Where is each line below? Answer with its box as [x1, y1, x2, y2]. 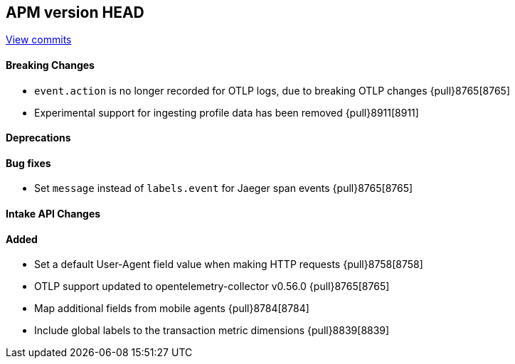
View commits [6, 33, 72, 46]
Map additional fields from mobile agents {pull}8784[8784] [34, 302, 309, 315]
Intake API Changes [6, 208, 101, 220]
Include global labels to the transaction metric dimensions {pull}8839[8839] [34, 324, 390, 337]
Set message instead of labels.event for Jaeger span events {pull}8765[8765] [34, 182, 413, 195]
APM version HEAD [6, 4, 144, 21]
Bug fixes [6, 156, 51, 169]
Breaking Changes [6, 59, 95, 72]
